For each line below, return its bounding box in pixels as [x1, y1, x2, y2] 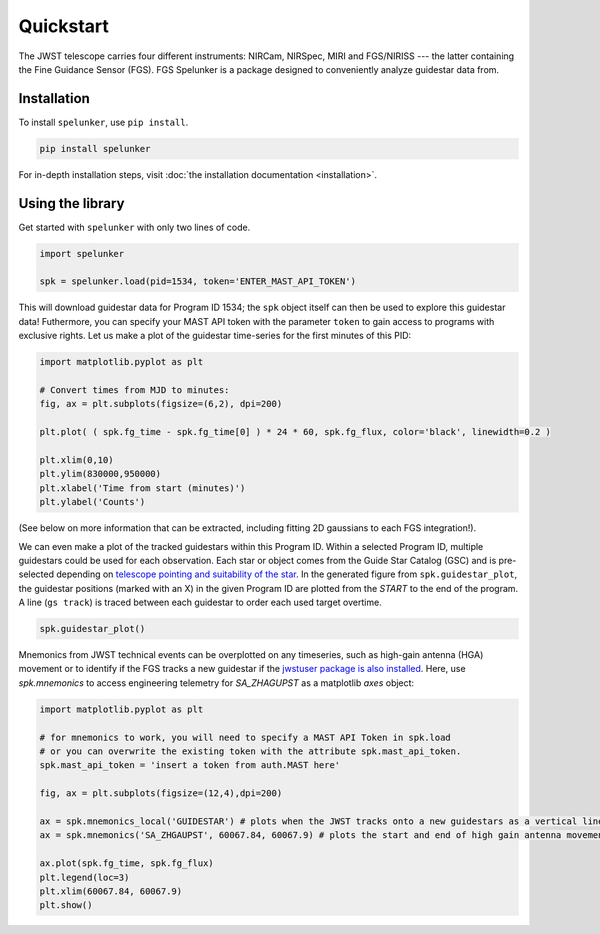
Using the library [18, 195, 125, 212]
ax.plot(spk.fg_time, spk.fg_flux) [39, 858, 214, 869]
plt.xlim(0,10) [39, 454, 114, 465]
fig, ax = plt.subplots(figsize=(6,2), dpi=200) [39, 398, 283, 410]
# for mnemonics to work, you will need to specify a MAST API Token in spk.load [39, 731, 452, 743]
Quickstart [18, 15, 110, 37]
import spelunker [39, 248, 125, 259]
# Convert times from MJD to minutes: [39, 385, 230, 396]
